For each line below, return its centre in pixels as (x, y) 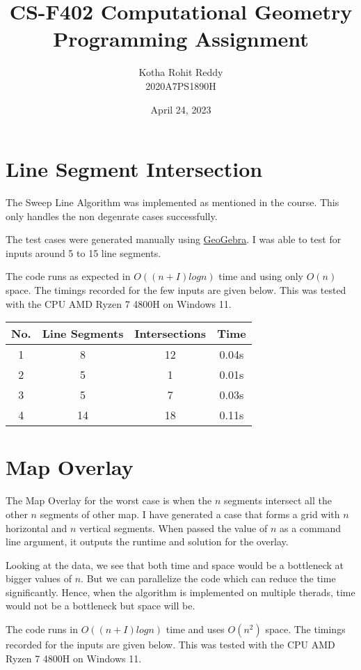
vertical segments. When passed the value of (174, 528)
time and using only (261, 276)
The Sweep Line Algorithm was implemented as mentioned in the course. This (173, 202)
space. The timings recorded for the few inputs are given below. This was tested (176, 290)
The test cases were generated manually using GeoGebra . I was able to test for (174, 239)
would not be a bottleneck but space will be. (101, 606)
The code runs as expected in (68, 276)
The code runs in (42, 629)
